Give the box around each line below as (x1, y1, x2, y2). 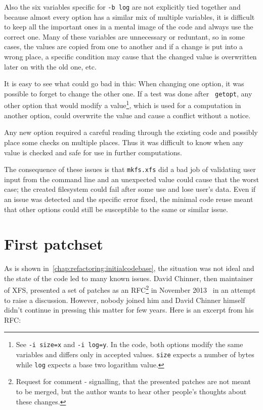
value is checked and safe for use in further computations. (4, 147, 182, 157)
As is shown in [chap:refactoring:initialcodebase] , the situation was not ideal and (4, 263, 254, 274)
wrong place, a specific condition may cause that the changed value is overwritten (4, 51, 257, 62)
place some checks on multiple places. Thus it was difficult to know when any (4, 136, 244, 147)
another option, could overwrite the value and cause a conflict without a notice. (4, 110, 251, 120)
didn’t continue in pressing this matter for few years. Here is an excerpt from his (4, 304, 254, 315)
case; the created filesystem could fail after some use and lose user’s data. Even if (4, 184, 256, 194)
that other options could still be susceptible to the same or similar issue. (4, 203, 228, 214)
